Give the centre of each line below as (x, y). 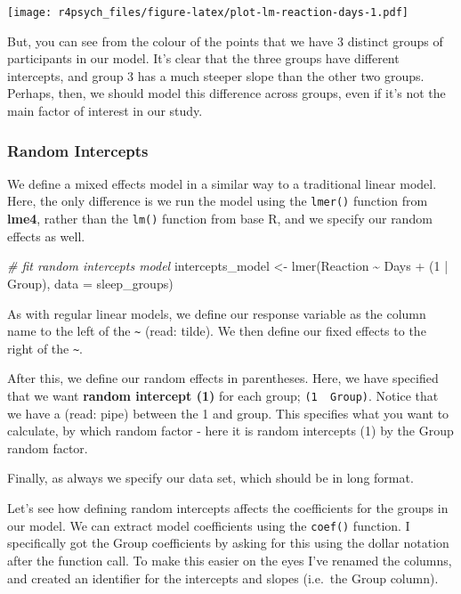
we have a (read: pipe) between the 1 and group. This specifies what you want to (228, 413)
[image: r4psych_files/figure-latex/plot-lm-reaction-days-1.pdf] (208, 12)
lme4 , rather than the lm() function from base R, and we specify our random (220, 219)
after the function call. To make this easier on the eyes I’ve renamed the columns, (230, 560)
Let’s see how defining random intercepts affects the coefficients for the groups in (228, 508)
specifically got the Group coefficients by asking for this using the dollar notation (228, 543)
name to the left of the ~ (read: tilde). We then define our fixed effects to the (217, 331)
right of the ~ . (45, 348)
